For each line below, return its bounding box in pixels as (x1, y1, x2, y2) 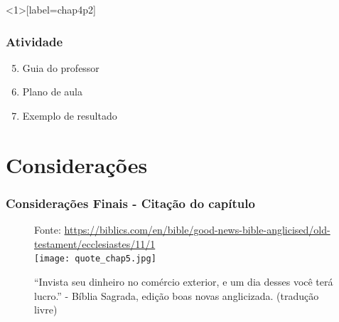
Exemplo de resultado (22, 108, 117, 123)
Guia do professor (22, 60, 99, 75)
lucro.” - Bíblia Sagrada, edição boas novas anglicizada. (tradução (34, 288, 319, 303)
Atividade (6, 32, 63, 50)
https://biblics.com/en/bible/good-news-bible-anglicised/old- (64, 222, 330, 237)
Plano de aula (22, 84, 83, 99)
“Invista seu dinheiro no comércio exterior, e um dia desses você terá (34, 274, 333, 289)
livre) (34, 302, 58, 317)
